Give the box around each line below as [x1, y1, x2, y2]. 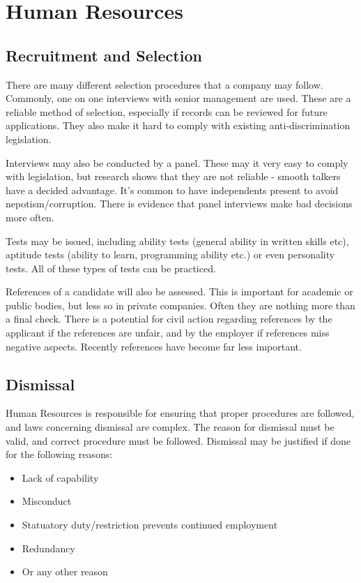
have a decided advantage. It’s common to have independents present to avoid [6, 182, 339, 197]
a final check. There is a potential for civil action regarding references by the [6, 311, 332, 326]
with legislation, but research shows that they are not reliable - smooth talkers [6, 169, 341, 184]
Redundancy [22, 540, 75, 555]
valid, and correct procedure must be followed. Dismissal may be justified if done [6, 433, 351, 448]
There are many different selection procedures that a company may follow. [6, 77, 323, 91]
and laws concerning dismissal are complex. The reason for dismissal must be [6, 420, 335, 434]
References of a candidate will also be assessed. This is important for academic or [6, 284, 353, 299]
